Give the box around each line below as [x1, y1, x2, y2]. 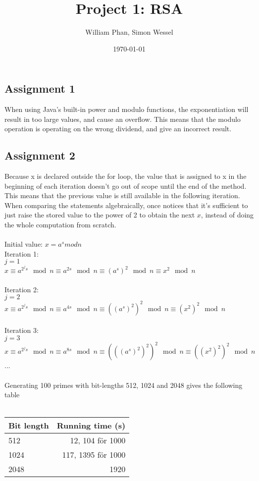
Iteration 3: [4, 325, 39, 335]
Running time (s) [56, 420, 126, 431]
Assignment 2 [4, 148, 75, 163]
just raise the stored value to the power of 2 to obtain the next [4, 210, 195, 220]
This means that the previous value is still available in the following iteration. [4, 190, 240, 201]
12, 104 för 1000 [70, 434, 126, 446]
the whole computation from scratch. [4, 219, 116, 230]
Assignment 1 [4, 81, 75, 96]
